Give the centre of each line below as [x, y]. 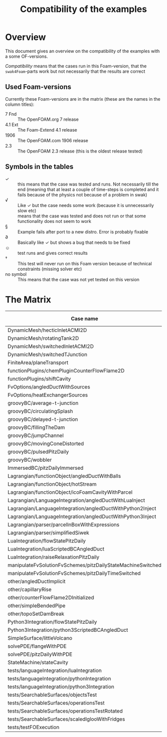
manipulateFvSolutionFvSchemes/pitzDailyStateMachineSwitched [84, 565]
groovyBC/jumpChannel [36, 435]
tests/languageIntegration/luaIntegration [55, 670]
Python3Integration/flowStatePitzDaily [52, 622]
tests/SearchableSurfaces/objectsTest [52, 695]
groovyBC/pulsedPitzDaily [38, 451]
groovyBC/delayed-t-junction [43, 419]
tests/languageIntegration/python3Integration [61, 687]
